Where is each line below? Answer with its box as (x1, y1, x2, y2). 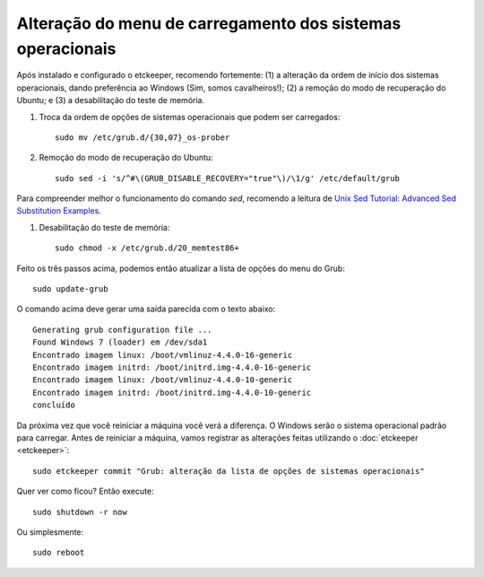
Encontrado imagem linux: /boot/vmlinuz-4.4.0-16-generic (32, 350, 293, 360)
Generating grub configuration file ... (32, 324, 212, 335)
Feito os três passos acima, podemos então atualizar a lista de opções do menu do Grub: (16, 263, 345, 274)
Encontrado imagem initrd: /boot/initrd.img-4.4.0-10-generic (32, 387, 312, 398)
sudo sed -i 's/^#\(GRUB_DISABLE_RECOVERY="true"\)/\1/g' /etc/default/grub (55, 173, 401, 183)
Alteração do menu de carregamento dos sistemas (16, 13, 402, 33)
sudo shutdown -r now (32, 507, 127, 517)
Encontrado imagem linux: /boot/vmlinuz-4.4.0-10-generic (32, 375, 293, 385)
